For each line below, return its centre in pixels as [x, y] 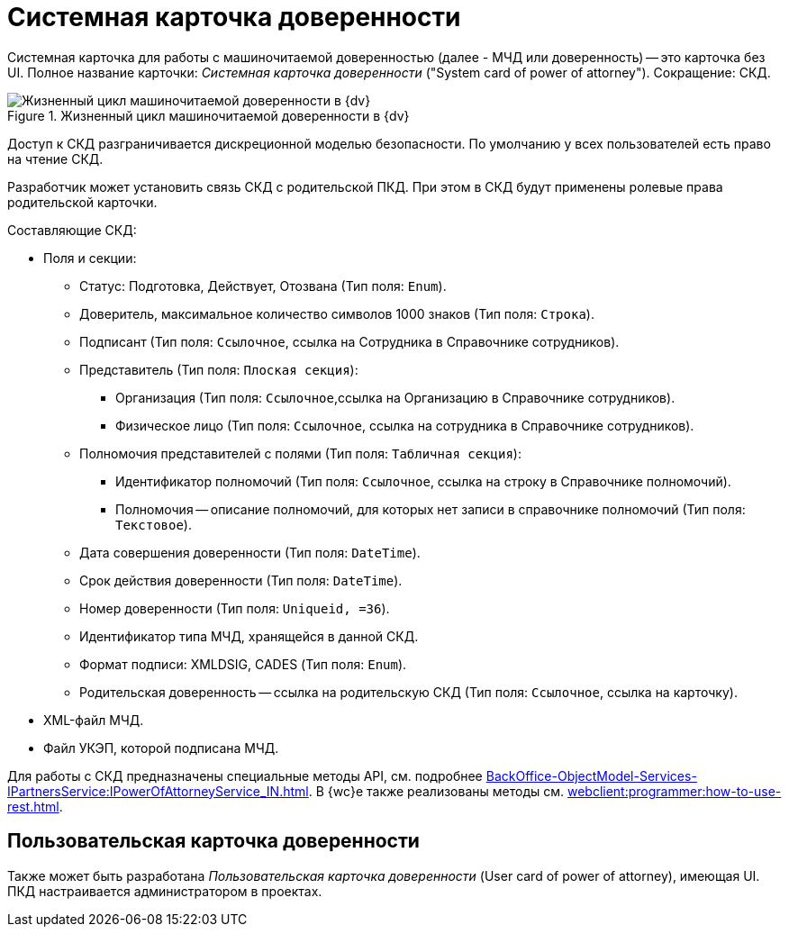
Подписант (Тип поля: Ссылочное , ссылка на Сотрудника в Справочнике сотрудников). [349, 341]
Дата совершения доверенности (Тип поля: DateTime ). [250, 552]
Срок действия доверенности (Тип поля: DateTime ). [241, 580]
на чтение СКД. [55, 159]
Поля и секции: [90, 258]
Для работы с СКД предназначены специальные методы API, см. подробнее [245, 775]
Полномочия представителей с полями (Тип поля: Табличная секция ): [300, 453]
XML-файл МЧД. [94, 720]
